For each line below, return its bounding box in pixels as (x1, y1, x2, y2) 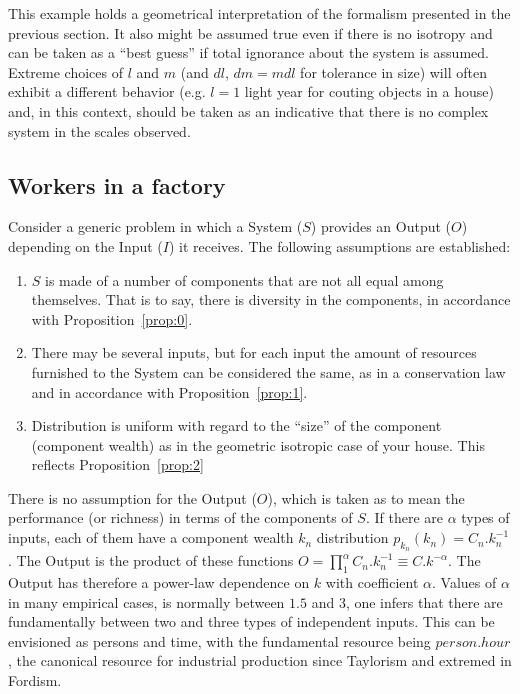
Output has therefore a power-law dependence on (8, 572, 310, 593)
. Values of (432, 572, 497, 593)
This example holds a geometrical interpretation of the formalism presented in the (8, 3, 511, 23)
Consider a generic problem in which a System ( (8, 216, 303, 237)
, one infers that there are (345, 591, 503, 612)
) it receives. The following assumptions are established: (168, 235, 511, 256)
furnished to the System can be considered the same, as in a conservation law (31, 361, 506, 382)
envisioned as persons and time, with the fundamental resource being (8, 630, 431, 651)
